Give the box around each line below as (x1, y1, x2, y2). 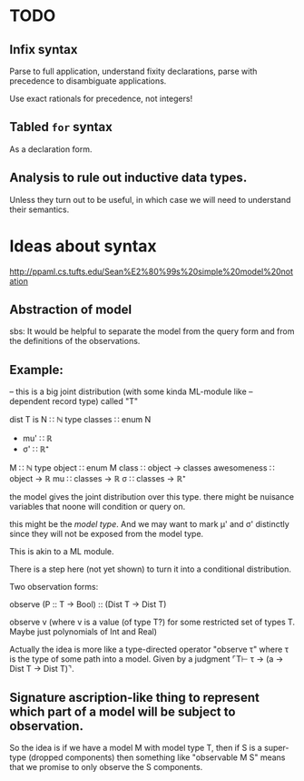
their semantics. (9, 204, 70, 215)
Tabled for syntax (9, 119, 113, 135)
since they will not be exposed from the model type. (9, 529, 204, 540)
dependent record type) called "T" (9, 396, 139, 407)
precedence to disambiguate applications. (9, 76, 167, 86)
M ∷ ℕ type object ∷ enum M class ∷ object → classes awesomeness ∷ (9, 462, 275, 473)
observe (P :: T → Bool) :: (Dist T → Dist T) (9, 599, 167, 610)
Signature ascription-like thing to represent (9, 689, 260, 705)
